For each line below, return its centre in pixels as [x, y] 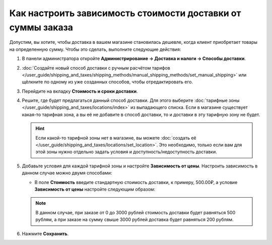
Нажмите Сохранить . [45, 233]
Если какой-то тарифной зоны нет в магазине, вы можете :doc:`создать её [116, 138]
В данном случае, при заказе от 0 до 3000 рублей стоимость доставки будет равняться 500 [135, 212]
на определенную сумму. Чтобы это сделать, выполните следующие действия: [95, 49]
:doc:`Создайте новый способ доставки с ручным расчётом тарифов [96, 68]
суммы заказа [41, 27]
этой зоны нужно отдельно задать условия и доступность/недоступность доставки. [126, 152]
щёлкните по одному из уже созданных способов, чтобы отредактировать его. [108, 82]
